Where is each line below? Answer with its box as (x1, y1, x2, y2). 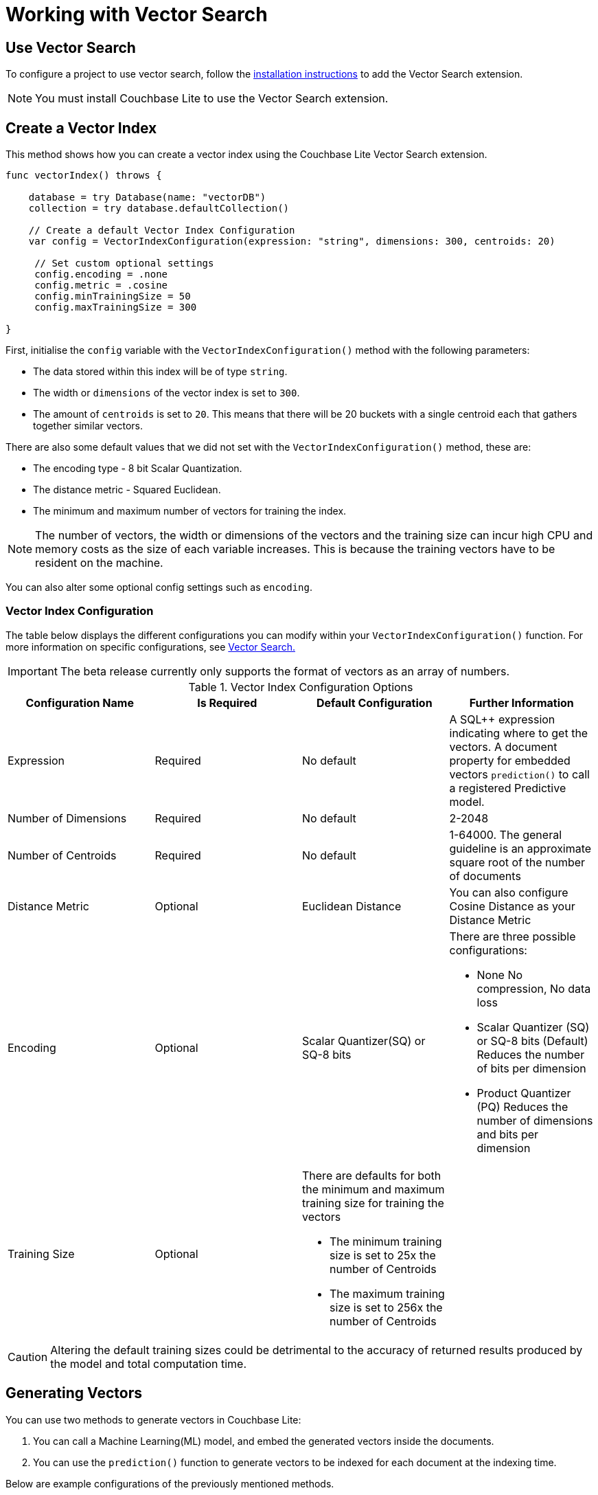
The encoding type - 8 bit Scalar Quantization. (33, 462, 242, 475)
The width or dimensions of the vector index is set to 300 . (33, 387, 300, 399)
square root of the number (449, 855, 586, 869)
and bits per (476, 1127, 539, 1141)
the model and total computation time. (50, 1356, 247, 1371)
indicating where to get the (449, 726, 588, 740)
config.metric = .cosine (34, 280, 168, 291)
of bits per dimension (476, 1061, 586, 1075)
